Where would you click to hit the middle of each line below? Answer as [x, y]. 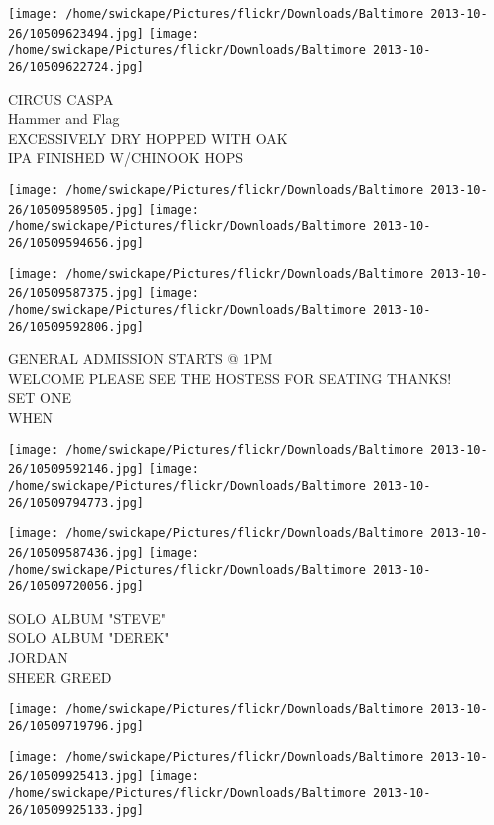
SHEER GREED [60, 676]
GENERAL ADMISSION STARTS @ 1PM [140, 358]
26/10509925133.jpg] [76, 809]
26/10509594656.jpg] [76, 242]
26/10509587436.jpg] [76, 552]
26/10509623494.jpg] [76, 33]
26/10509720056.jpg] [76, 586]
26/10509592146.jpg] [76, 469]
